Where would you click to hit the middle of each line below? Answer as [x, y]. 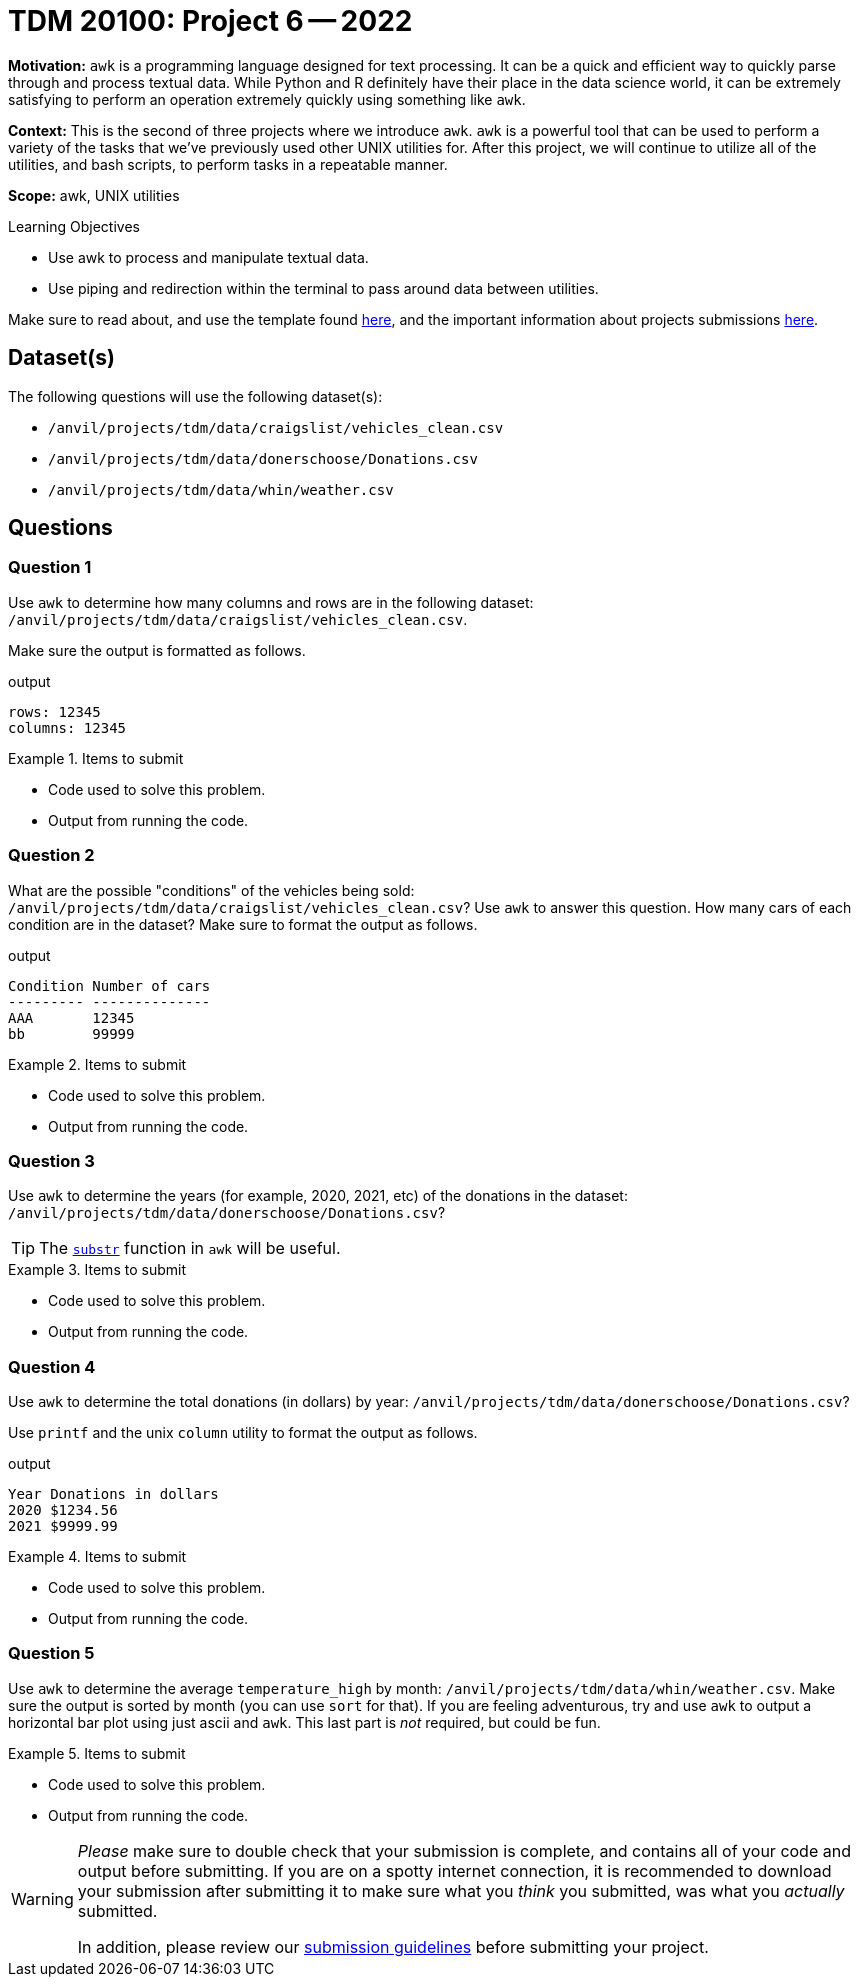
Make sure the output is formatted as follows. [157, 650]
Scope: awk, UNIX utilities [94, 195]
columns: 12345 [67, 727]
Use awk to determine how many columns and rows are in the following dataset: [271, 602]
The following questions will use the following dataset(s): [195, 396]
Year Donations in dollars [113, 1494]
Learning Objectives [74, 226]
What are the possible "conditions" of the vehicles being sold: [211, 890]
